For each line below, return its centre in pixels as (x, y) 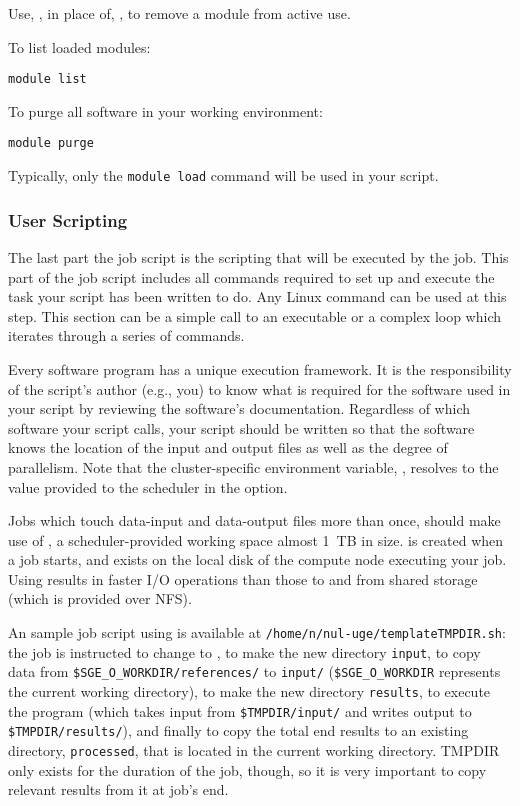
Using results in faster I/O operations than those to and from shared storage (243, 578)
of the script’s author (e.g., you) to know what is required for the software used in (259, 388)
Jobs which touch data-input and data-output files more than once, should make (254, 520)
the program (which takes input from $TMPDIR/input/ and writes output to (240, 710)
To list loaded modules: (79, 46)
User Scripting (68, 219)
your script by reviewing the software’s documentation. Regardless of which (239, 408)
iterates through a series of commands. (126, 335)
